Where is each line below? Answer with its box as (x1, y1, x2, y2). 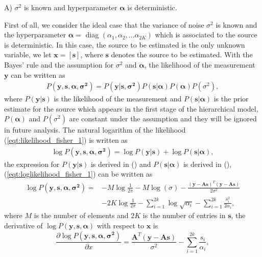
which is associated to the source (155, 29, 257, 40)
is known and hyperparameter (23, 2, 117, 12)
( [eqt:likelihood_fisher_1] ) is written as (4, 134, 128, 145)
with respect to (97, 220, 144, 230)
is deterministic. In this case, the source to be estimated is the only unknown (4, 39, 245, 50)
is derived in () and (90, 158, 151, 169)
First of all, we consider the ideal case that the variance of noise (4, 19, 204, 30)
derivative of (4, 220, 43, 230)
